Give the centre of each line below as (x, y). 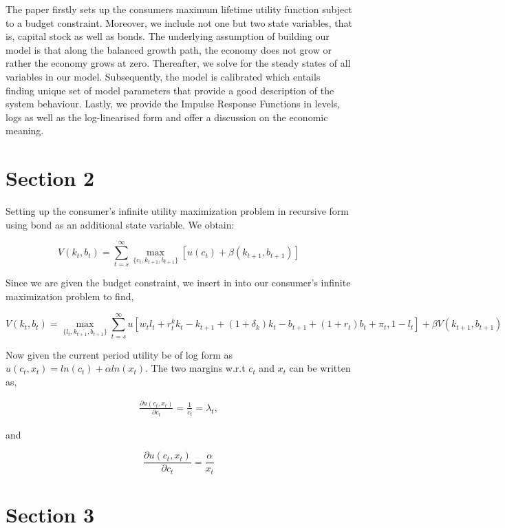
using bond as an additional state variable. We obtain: (120, 224)
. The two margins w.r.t (195, 368)
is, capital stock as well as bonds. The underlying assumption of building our (168, 36)
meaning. (25, 130)
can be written (320, 368)
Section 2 (50, 178)
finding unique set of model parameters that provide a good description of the (170, 90)
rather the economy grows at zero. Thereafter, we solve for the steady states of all (178, 63)
